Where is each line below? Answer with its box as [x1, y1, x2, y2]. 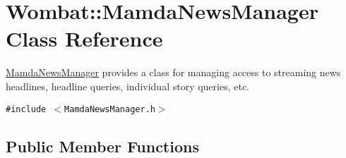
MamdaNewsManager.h [64, 104, 155, 114]
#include [6, 104, 47, 114]
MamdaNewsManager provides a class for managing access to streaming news [6, 65, 341, 80]
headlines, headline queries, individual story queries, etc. [6, 78, 250, 93]
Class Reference [6, 24, 163, 53]
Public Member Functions [6, 135, 199, 157]
